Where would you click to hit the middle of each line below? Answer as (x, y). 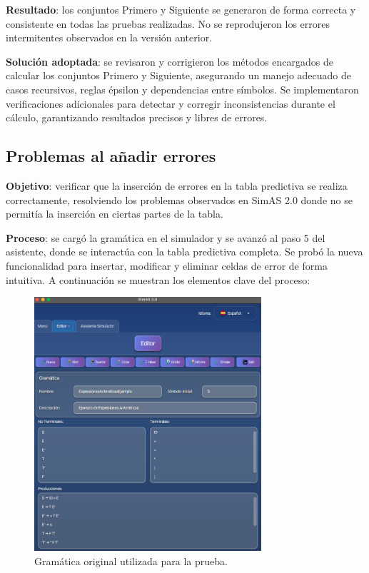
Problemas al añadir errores (111, 156)
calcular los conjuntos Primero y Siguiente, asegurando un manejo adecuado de (178, 75)
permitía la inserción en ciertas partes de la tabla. (115, 214)
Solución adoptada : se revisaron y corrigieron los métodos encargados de (170, 61)
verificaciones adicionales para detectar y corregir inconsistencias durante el (171, 103)
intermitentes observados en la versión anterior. (109, 37)
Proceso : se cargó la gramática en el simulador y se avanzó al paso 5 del (166, 237)
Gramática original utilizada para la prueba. (131, 561)
